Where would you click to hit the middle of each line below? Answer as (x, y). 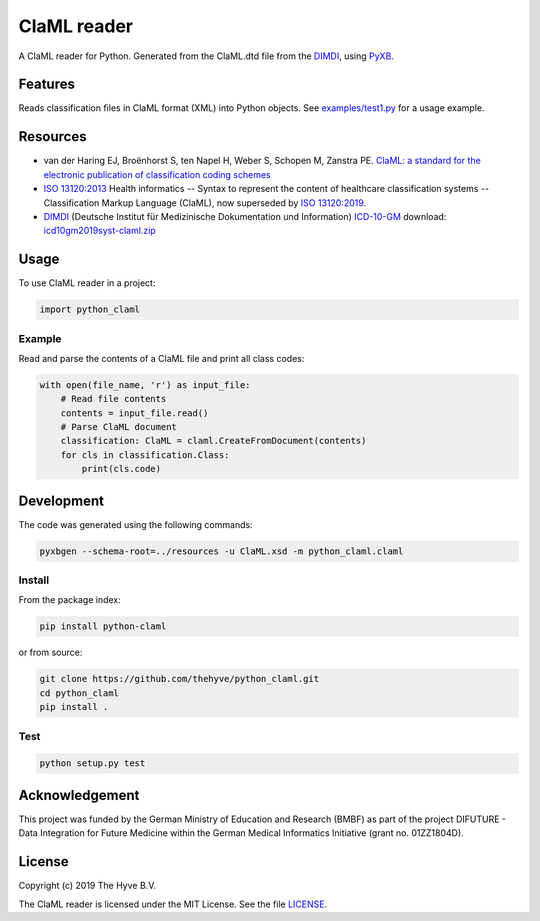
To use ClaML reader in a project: (87, 283)
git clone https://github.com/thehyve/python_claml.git (179, 679)
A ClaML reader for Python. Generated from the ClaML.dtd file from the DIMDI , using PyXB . (206, 56)
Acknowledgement (79, 795)
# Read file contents (113, 399)
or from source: (50, 652)
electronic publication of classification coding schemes (157, 174)
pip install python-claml (103, 626)
